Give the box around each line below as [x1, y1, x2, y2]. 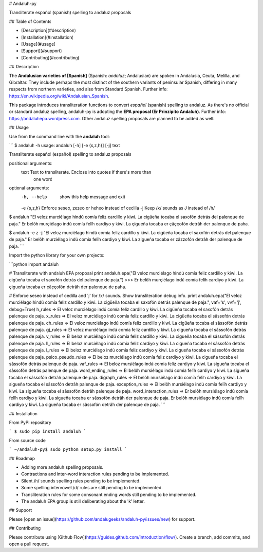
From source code [9, 437, 46, 443]
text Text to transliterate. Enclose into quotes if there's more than [21, 169, 151, 175]
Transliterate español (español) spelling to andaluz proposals [9, 151, 131, 157]
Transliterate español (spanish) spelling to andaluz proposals [9, 10, 131, 16]
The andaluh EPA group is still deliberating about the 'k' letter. [21, 498, 145, 504]
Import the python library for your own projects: [9, 252, 105, 258]
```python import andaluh [9, 261, 59, 267]
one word [33, 176, 53, 182]
